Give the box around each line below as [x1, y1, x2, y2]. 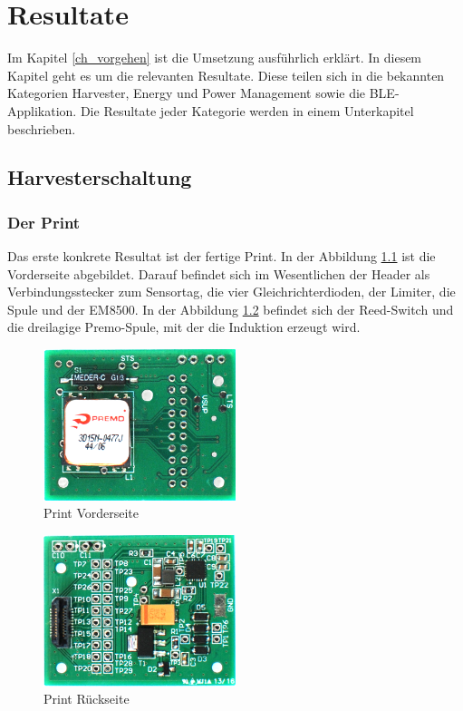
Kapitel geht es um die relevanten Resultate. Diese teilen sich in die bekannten [7, 65, 445, 84]
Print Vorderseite [43, 503, 140, 522]
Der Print [7, 210, 81, 233]
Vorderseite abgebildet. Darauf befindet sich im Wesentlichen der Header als [7, 264, 430, 283]
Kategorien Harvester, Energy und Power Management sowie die [7, 83, 366, 102]
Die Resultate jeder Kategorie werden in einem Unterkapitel [80, 101, 414, 120]
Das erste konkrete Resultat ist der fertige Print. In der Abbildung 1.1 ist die [7, 247, 436, 266]
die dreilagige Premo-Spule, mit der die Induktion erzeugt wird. [7, 317, 361, 336]
